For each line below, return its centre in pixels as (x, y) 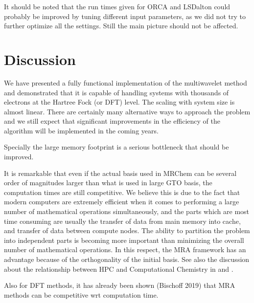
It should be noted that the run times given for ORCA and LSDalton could (117, 6)
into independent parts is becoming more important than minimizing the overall (124, 240)
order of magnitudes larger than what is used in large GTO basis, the (108, 183)
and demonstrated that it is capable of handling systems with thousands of (116, 92)
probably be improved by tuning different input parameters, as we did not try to (125, 16)
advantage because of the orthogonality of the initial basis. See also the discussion (127, 259)
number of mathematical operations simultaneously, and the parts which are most (127, 211)
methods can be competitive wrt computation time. (81, 294)
